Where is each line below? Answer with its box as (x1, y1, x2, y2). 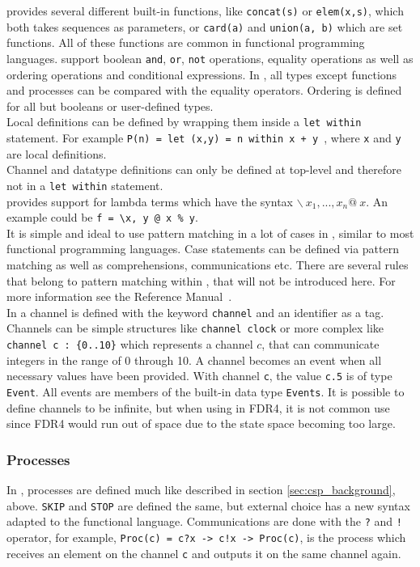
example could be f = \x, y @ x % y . (6, 209, 198, 226)
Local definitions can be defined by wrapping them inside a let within (6, 113, 362, 130)
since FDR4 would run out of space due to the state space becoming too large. (6, 415, 396, 432)
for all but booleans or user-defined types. (6, 97, 214, 114)
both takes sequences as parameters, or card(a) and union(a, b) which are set (6, 18, 403, 35)
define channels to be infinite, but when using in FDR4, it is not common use (6, 399, 390, 416)
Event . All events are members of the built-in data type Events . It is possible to (6, 383, 405, 400)
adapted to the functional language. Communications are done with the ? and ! (6, 513, 402, 530)
